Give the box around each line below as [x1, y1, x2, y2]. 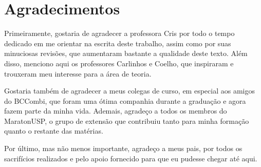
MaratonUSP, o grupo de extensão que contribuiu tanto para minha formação [4, 115, 249, 126]
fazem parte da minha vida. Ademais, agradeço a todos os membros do [4, 105, 227, 116]
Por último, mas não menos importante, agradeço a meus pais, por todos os [4, 143, 243, 154]
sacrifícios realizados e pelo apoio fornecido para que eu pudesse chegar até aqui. [4, 153, 257, 163]
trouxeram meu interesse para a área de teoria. [4, 68, 152, 79]
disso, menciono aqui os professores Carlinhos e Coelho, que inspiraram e [4, 58, 234, 68]
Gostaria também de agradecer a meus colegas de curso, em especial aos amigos [4, 85, 255, 96]
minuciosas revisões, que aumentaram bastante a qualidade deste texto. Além [4, 48, 248, 59]
